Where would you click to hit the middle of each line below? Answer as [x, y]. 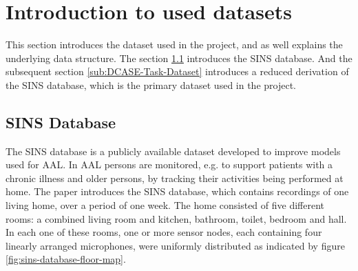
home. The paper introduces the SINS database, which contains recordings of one [177, 191]
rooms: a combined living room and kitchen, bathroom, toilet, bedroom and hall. [176, 218]
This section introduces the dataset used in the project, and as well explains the [174, 44]
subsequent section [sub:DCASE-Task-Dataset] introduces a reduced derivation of [177, 71]
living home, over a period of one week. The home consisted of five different [165, 205]
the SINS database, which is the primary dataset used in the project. [151, 84]
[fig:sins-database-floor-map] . [66, 259]
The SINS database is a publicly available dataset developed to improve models [173, 151]
